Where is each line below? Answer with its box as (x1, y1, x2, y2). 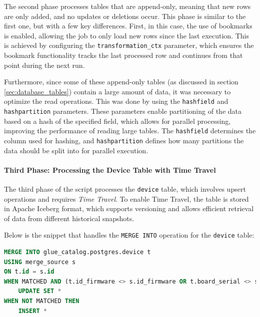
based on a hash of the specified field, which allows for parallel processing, (4, 115, 231, 126)
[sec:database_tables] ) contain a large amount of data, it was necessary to (4, 86, 231, 96)
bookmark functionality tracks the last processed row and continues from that (4, 50, 243, 60)
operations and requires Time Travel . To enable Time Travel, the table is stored (4, 193, 249, 204)
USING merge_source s (4, 258, 76, 266)
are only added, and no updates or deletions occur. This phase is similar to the (4, 10, 246, 21)
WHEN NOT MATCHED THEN (4, 298, 79, 305)
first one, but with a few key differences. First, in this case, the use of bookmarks (4, 20, 252, 31)
